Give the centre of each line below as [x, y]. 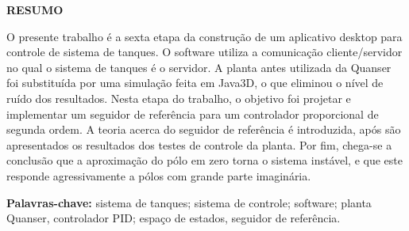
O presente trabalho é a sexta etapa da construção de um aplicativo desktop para [204, 36]
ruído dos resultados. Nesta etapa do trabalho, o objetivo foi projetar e [179, 98]
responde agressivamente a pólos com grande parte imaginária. [159, 175]
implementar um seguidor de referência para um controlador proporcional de [193, 114]
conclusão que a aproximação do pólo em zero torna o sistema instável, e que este [204, 160]
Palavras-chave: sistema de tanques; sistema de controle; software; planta [189, 202]
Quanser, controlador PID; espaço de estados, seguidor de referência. [174, 218]
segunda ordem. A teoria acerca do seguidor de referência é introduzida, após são [204, 129]
